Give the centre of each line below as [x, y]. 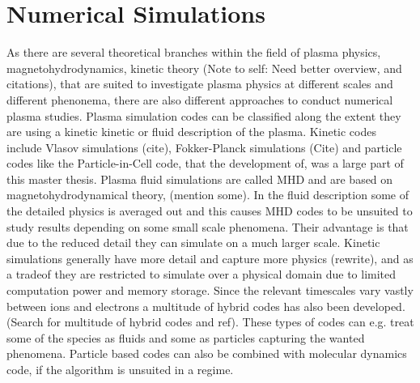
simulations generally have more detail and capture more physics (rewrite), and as [210, 258]
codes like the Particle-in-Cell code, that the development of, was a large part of [205, 163]
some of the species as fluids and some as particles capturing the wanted [186, 337]
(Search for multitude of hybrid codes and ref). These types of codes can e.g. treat [210, 322]
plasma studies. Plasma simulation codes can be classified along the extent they [204, 115]
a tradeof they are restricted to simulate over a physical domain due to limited [202, 274]
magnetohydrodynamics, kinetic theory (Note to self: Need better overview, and [204, 68]
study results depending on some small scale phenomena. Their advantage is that [208, 226]
